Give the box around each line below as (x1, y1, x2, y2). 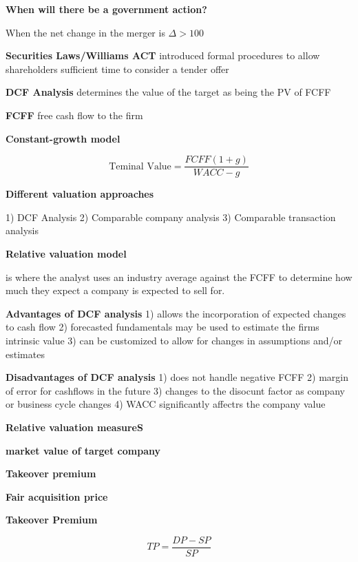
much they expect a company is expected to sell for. (6, 283, 225, 298)
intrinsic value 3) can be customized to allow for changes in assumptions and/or (6, 333, 343, 347)
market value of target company (6, 443, 160, 457)
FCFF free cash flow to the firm (6, 107, 143, 122)
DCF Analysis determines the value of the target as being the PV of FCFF (6, 85, 331, 99)
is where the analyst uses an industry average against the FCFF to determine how (6, 269, 352, 284)
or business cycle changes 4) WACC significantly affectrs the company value (6, 397, 326, 411)
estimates (6, 346, 45, 361)
